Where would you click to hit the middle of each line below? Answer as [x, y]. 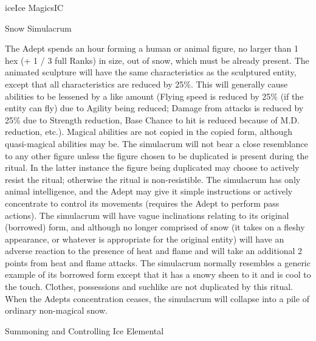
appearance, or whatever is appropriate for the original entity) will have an [145, 239]
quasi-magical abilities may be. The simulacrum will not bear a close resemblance [156, 143]
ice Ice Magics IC [34, 7]
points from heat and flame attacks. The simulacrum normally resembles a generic [158, 262]
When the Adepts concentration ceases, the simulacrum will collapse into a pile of [157, 298]
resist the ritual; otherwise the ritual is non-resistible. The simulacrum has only [153, 179]
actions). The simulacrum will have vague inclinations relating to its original [147, 215]
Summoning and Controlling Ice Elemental [84, 330]
